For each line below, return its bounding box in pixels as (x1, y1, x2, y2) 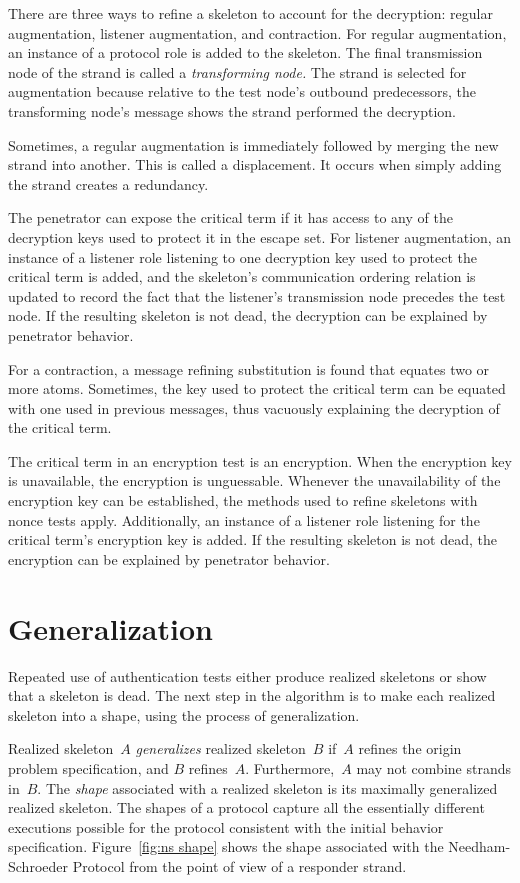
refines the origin (358, 738, 462, 759)
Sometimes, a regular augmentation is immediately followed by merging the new (8, 134, 499, 155)
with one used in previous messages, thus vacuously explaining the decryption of (8, 397, 500, 418)
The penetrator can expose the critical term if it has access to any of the (8, 207, 453, 228)
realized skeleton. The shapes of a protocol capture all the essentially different (8, 797, 485, 818)
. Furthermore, (245, 757, 335, 778)
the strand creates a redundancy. (8, 173, 209, 194)
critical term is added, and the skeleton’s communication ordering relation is (8, 266, 476, 287)
